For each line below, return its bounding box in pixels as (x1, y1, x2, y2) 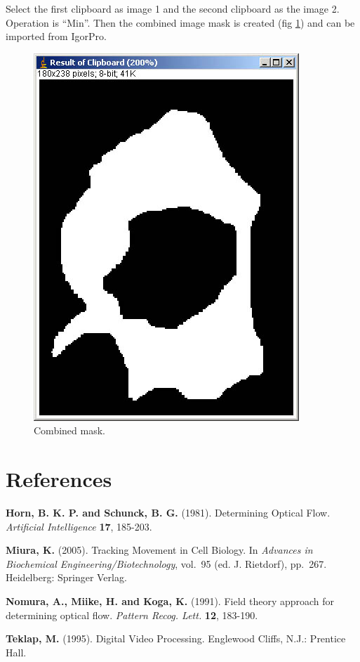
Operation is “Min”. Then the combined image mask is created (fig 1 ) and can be (6, 15, 355, 30)
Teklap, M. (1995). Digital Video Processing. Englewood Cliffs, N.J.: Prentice (6, 631, 346, 646)
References (6, 465, 112, 493)
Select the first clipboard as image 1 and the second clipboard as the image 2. (6, 1, 340, 15)
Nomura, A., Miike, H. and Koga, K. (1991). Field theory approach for (6, 594, 335, 609)
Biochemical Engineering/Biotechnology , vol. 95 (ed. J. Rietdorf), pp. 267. (6, 556, 327, 571)
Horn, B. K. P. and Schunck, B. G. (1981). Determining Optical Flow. (6, 505, 331, 520)
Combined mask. (34, 423, 105, 438)
